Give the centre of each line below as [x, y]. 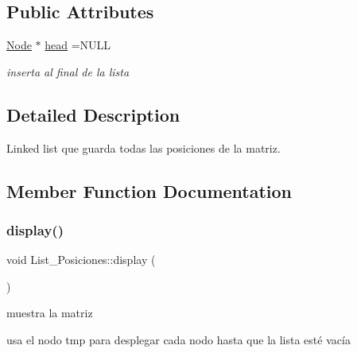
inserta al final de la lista [68, 71]
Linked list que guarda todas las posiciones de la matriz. [144, 147]
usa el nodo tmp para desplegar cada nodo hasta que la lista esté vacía [178, 339]
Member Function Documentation [149, 190]
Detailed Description [93, 114]
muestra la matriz [50, 313]
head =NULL [78, 45]
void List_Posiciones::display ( [81, 260]
